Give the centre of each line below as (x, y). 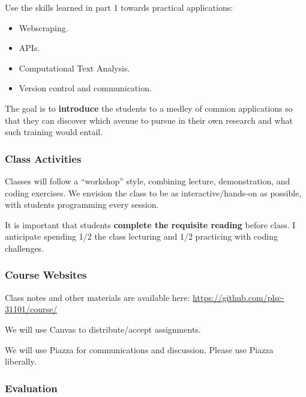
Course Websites (46, 275)
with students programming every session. (82, 205)
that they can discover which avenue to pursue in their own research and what (149, 120)
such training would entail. (54, 132)
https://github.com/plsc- (238, 297)
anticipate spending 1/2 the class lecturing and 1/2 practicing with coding (141, 236)
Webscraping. (43, 27)
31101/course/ (31, 309)
